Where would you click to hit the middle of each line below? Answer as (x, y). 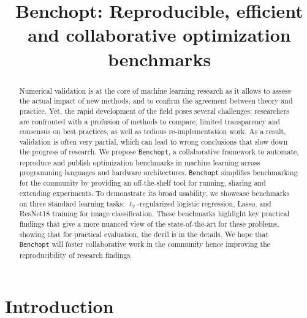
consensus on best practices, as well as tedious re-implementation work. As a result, (153, 131)
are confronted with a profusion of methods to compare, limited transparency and (150, 121)
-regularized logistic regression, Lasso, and (204, 203)
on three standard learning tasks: (72, 203)
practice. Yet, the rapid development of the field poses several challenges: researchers (154, 111)
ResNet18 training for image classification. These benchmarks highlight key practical (154, 214)
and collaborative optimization (159, 35)
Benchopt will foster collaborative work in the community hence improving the (145, 244)
